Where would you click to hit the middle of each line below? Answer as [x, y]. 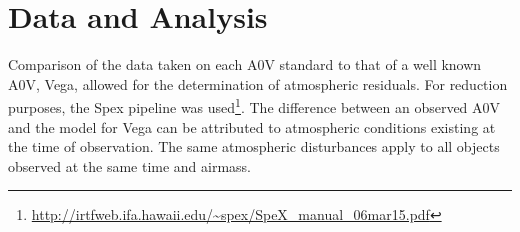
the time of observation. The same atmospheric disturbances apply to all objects [254, 146]
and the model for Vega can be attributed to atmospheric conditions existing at [252, 126]
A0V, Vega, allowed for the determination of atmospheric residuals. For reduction [258, 83]
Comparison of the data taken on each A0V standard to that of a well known [245, 64]
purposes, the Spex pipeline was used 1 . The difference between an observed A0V [254, 105]
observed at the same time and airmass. [130, 165]
